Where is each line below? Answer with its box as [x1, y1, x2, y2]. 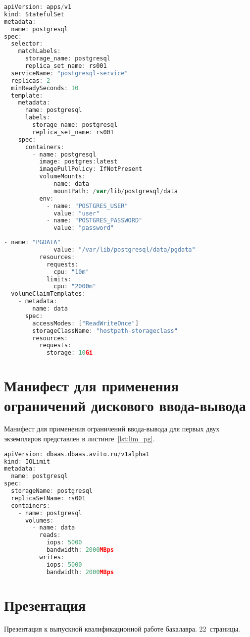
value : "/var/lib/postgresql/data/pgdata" [53, 246, 196, 253]
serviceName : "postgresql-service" [11, 69, 128, 77]
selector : [11, 40, 43, 48]
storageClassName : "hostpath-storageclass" [32, 327, 178, 334]
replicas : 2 [11, 77, 50, 84]
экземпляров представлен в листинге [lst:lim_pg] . [4, 433, 155, 444]
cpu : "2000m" [53, 283, 97, 290]
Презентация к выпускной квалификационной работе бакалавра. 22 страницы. [4, 623, 240, 634]
